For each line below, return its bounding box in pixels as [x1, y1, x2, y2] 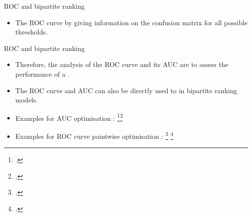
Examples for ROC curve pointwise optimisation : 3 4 [15, 130, 173, 141]
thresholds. [15, 27, 48, 37]
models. [15, 95, 38, 105]
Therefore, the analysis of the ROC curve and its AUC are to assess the [15, 59, 228, 69]
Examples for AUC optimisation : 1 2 [15, 111, 123, 123]
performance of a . [15, 68, 70, 79]
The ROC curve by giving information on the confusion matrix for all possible [15, 17, 248, 27]
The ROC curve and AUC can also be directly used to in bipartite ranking [15, 85, 237, 95]
